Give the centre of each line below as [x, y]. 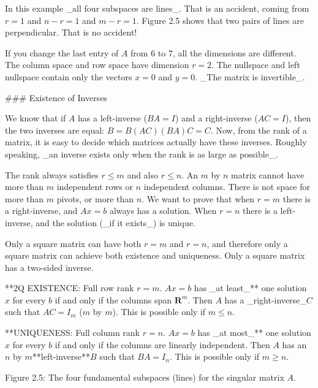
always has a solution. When [163, 211]
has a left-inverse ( [112, 118]
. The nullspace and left [256, 65]
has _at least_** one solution [250, 288]
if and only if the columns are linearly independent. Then [162, 344]
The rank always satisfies [52, 174]
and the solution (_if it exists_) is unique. [115, 222]
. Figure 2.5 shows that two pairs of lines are [220, 20]
